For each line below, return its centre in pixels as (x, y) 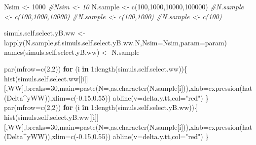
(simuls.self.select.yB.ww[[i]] (57, 117)
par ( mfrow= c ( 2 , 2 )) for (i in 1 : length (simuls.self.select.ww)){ (96, 68)
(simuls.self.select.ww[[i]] (52, 78)
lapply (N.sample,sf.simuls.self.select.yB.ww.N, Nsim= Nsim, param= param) (116, 42)
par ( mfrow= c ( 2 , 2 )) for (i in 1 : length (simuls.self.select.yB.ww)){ (101, 107)
